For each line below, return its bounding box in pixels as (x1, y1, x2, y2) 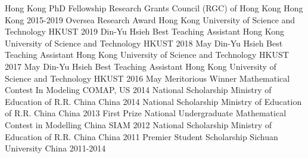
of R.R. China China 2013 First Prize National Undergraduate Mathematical (5, 107, 287, 119)
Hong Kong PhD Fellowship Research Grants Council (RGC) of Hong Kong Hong (5, 2, 303, 14)
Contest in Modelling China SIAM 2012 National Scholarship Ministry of (5, 118, 272, 131)
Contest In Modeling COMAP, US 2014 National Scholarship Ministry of (5, 83, 272, 96)
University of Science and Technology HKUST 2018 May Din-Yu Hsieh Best (5, 36, 283, 49)
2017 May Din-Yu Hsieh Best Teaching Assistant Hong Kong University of (5, 60, 276, 72)
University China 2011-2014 (5, 142, 106, 154)
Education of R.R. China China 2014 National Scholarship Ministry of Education (5, 95, 302, 107)
